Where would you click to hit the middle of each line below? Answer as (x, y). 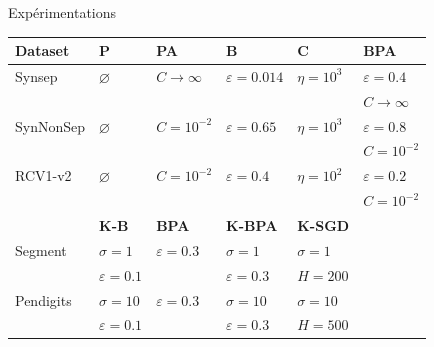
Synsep (36, 75)
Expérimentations (62, 12)
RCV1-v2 (43, 175)
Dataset (42, 50)
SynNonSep (50, 125)
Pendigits (43, 299)
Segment (41, 249)
